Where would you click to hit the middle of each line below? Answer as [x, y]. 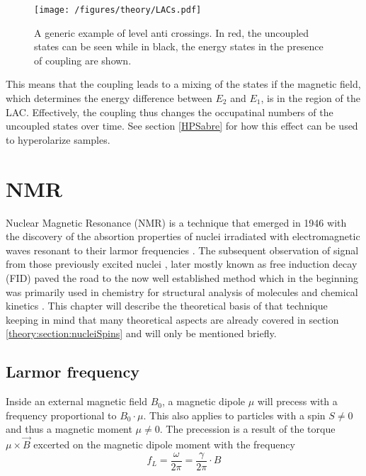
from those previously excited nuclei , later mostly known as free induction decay [182, 264]
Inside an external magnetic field [77, 401]
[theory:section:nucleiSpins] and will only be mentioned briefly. [141, 333]
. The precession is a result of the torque [247, 429]
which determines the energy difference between [109, 98]
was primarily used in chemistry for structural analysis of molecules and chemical [182, 291]
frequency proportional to [61, 415]
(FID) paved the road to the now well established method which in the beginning [182, 277]
